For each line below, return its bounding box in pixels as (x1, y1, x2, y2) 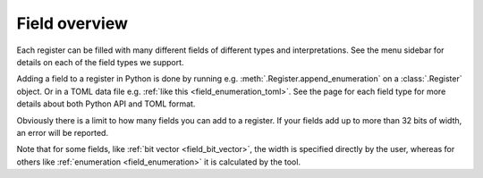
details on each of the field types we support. (16, 56, 184, 67)
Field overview (16, 13, 129, 33)
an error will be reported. (16, 127, 109, 138)
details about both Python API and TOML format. (16, 98, 196, 109)
